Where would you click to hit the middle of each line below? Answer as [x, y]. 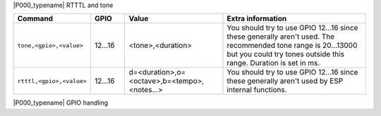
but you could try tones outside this [286, 54]
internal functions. [257, 90]
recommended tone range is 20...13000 [292, 46]
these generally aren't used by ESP [285, 81]
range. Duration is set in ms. [273, 63]
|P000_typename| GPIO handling [61, 103]
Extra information [257, 19]
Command [35, 19]
